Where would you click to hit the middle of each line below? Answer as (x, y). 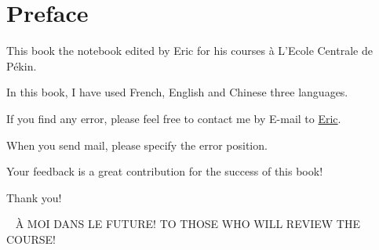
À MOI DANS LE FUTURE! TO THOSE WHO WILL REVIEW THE (188, 224)
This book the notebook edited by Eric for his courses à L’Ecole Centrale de (189, 51)
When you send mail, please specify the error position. (137, 145)
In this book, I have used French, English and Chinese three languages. (177, 92)
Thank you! (34, 197)
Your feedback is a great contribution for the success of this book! (165, 171)
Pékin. (22, 65)
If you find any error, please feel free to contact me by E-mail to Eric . (174, 118)
